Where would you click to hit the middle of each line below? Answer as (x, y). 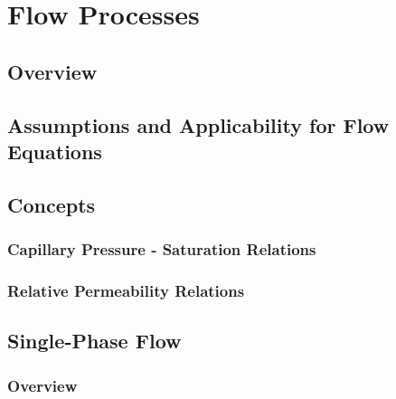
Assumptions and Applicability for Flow (198, 124)
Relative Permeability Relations (126, 290)
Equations (55, 151)
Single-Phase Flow (94, 341)
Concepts (52, 204)
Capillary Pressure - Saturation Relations (162, 249)
